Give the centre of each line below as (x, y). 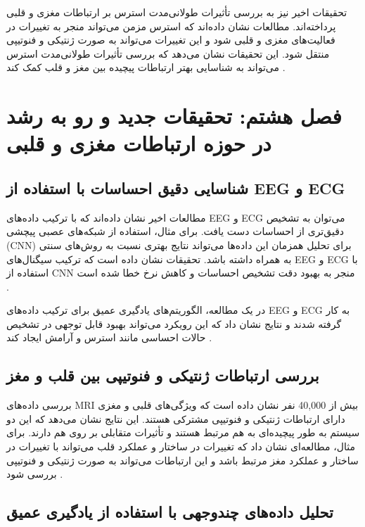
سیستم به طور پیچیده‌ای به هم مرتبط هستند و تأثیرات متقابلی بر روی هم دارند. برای (183, 432)
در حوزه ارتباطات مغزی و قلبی (139, 143)
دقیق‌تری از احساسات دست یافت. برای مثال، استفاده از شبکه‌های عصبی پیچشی (175, 231)
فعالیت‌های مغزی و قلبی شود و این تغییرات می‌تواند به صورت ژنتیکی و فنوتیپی (171, 40)
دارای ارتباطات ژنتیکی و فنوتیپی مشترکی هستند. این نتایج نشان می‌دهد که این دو (176, 418)
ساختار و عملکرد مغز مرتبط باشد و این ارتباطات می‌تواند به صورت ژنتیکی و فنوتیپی (182, 460)
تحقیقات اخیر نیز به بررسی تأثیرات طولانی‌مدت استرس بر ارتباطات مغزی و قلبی (177, 12)
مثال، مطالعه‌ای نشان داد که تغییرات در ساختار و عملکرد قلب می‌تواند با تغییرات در (181, 446)
